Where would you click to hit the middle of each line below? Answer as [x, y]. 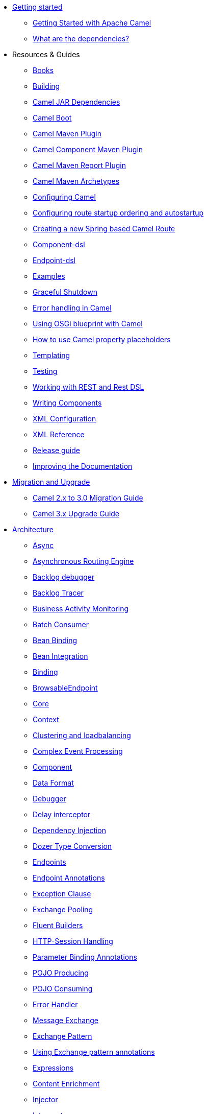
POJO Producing [61, 973]
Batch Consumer [61, 624]
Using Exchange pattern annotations [94, 1052]
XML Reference [59, 434]
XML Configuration [64, 419]
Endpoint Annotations [69, 878]
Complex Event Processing [78, 751]
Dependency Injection [70, 830]
